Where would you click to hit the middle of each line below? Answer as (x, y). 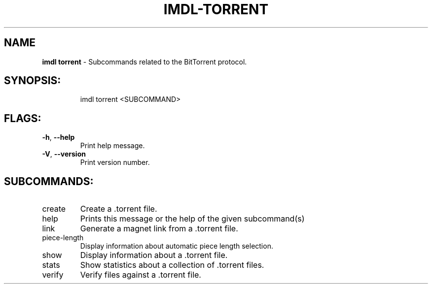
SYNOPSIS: (33, 81)
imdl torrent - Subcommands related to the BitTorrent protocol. (144, 62)
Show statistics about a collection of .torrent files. (172, 265)
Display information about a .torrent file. (154, 255)
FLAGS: (23, 118)
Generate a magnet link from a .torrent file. (159, 229)
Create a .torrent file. (119, 209)
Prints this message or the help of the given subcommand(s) (192, 219)
